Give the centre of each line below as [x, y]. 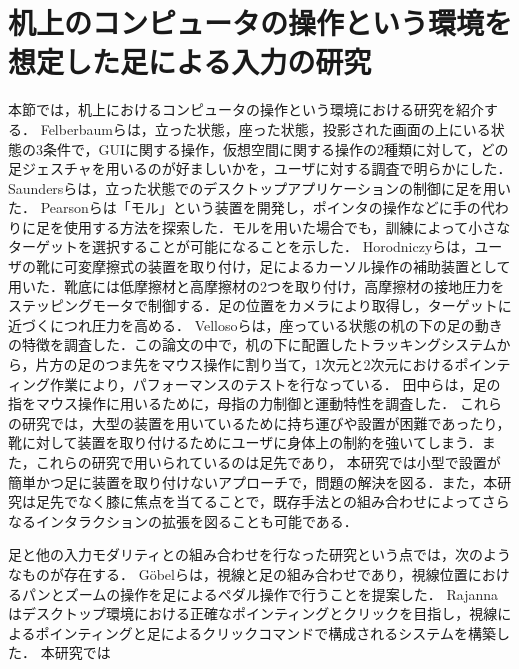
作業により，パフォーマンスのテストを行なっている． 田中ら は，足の [275, 383]
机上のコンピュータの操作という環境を [260, 22]
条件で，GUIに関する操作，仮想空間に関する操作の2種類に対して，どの [275, 148]
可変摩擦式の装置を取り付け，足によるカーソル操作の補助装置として [287, 266]
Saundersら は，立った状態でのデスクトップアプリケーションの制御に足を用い [260, 187]
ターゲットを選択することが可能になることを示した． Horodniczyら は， [241, 246]
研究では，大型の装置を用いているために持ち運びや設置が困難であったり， [266, 422]
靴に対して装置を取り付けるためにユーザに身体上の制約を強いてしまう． [245, 442]
